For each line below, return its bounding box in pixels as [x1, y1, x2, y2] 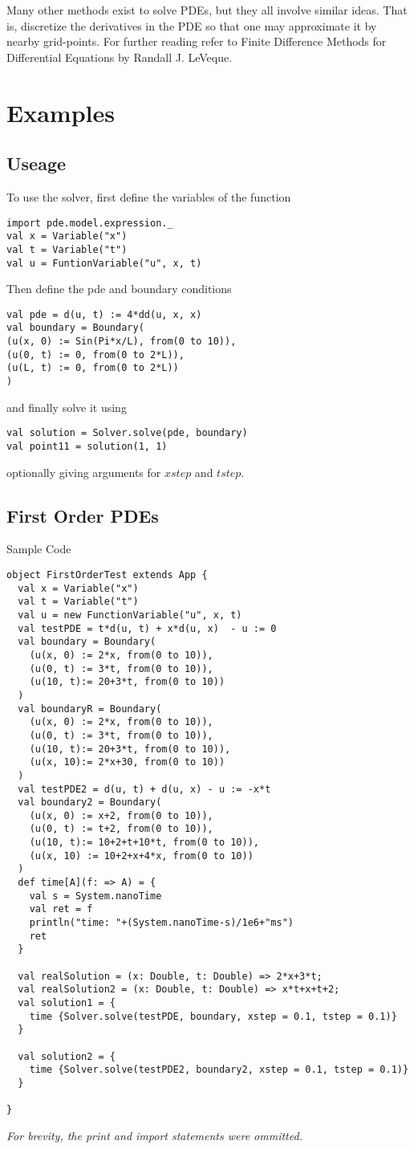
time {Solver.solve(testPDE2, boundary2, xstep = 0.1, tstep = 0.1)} [29, 1064, 409, 1076]
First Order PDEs [6, 503, 159, 528]
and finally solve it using [6, 398, 127, 415]
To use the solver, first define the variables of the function [6, 188, 291, 205]
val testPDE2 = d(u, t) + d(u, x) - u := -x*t [18, 783, 271, 795]
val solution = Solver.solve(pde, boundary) [6, 427, 248, 439]
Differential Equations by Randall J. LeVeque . [6, 48, 233, 65]
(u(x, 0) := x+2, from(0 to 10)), [29, 809, 213, 821]
